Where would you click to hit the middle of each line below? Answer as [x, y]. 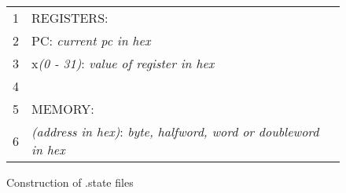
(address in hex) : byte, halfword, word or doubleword [175, 131]
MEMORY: [63, 109]
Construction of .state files [70, 182]
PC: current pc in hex [91, 40]
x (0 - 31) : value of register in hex [123, 63]
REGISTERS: [70, 18]
